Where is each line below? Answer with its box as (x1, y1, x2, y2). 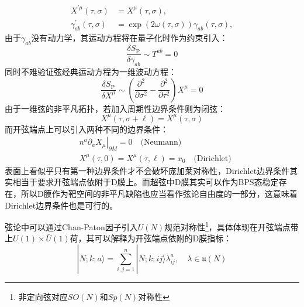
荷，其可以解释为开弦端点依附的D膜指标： (70, 232, 232, 244)
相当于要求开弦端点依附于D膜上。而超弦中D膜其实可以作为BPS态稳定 (12, 176, 279, 188)
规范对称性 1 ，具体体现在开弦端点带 (164, 219, 299, 233)
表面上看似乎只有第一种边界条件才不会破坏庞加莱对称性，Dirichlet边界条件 (5, 164, 290, 176)
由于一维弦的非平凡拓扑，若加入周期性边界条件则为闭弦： (5, 102, 226, 114)
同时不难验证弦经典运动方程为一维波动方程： (5, 66, 177, 78)
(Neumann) (140, 138, 182, 147)
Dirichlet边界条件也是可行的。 (5, 199, 118, 211)
